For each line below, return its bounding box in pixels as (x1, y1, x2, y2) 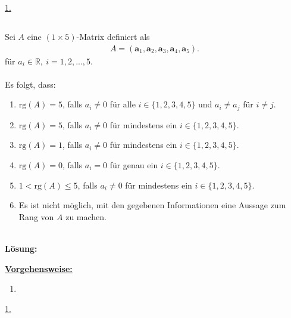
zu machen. (65, 210, 107, 223)
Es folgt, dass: (5, 78, 56, 90)
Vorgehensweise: (5, 262, 73, 274)
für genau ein (109, 159, 158, 171)
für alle (109, 98, 136, 110)
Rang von (18, 210, 54, 223)
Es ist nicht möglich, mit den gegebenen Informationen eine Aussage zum (18, 199, 286, 211)
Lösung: (5, 242, 37, 254)
